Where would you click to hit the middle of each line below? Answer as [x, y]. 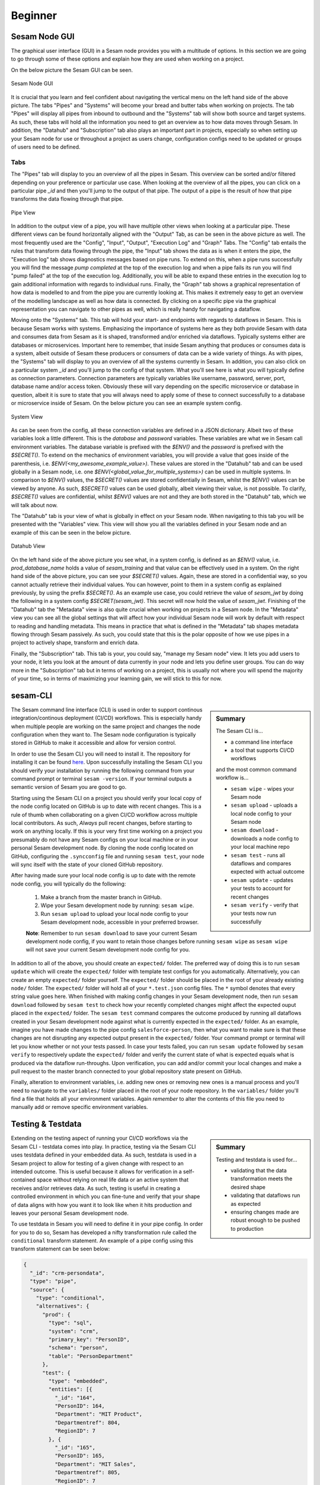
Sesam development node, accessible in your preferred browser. [120, 922]
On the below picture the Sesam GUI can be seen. [72, 70]
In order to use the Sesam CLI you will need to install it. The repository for [101, 754]
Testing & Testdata [46, 1124]
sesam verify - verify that [265, 905]
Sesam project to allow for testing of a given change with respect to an [97, 1163]
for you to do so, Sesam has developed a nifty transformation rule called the [104, 1232]
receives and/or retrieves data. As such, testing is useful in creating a [96, 1188]
